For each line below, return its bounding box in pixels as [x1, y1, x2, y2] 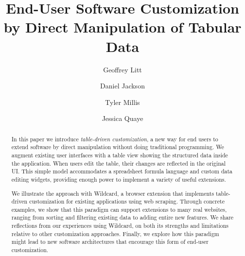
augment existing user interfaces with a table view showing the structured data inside [11, 151, 228, 159]
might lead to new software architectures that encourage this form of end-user [11, 238, 209, 246]
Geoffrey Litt [103, 64, 142, 74]
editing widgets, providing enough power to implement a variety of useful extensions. [11, 175, 226, 183]
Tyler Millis [105, 97, 140, 107]
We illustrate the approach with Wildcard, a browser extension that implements [11, 189, 214, 197]
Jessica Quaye [102, 113, 143, 123]
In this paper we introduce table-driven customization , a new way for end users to [11, 135, 218, 143]
